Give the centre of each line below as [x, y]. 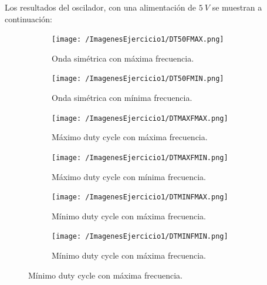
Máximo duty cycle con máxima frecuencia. [130, 137]
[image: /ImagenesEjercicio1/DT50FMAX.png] [138, 40]
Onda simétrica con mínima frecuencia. [122, 98]
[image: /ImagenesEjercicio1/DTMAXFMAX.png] [140, 118]
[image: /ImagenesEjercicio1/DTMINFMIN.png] [140, 237]
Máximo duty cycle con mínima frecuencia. [129, 176]
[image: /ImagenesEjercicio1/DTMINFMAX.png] [140, 197]
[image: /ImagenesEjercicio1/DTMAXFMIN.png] [140, 157]
